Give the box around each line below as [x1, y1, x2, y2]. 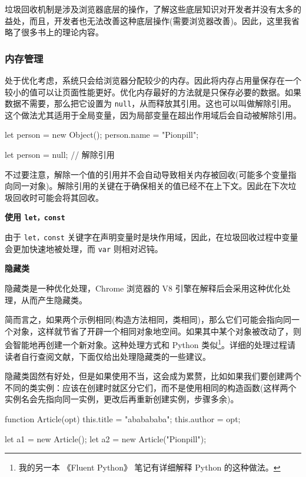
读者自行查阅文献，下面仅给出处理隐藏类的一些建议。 [5, 350, 211, 362]
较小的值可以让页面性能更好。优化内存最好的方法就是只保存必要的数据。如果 [5, 85, 301, 98]
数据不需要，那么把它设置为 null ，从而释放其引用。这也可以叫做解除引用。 [5, 97, 297, 110]
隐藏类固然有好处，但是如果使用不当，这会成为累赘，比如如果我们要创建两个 [5, 370, 301, 382]
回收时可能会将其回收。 [12, 191, 104, 203]
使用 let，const [5, 211, 65, 223]
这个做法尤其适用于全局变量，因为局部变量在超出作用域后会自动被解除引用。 [5, 108, 301, 121]
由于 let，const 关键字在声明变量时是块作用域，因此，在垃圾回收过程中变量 [5, 231, 298, 243]
